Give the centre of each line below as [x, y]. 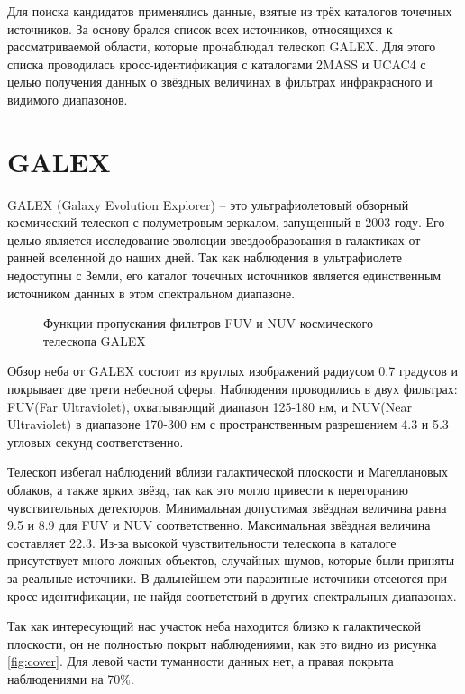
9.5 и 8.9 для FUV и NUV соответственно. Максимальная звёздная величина [219, 525]
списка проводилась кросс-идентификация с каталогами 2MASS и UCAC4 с [217, 64]
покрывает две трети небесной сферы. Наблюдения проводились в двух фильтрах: [232, 389]
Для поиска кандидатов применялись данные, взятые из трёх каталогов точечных [230, 11]
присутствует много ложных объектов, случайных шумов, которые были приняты [231, 560]
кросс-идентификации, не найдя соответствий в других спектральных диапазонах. [232, 595]
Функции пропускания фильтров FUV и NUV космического [208, 323]
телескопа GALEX [95, 340]
